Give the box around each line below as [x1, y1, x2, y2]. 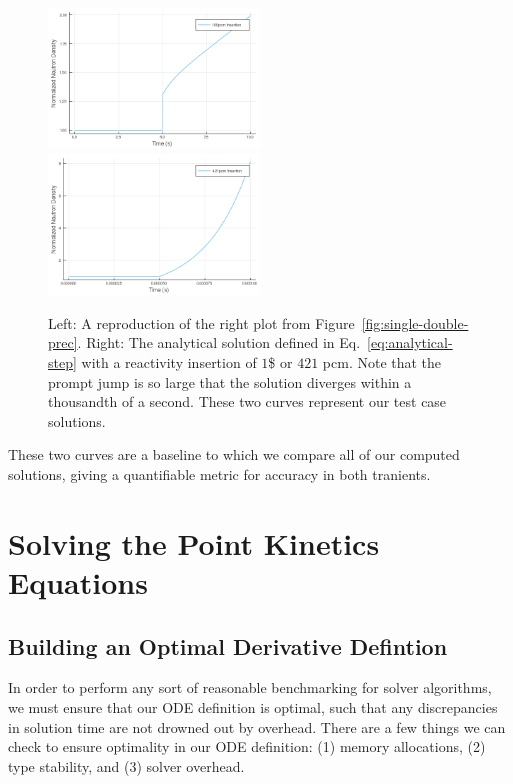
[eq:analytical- [367, 332, 453, 353]
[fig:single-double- [361, 312, 469, 333]
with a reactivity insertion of [81, 352, 257, 373]
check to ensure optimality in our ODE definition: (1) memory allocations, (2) [8, 736, 486, 757]
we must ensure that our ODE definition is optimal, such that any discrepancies [8, 696, 498, 717]
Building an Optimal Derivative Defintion [8, 630, 448, 661]
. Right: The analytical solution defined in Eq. [77, 332, 361, 353]
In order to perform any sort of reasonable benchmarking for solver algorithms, [8, 677, 492, 698]
